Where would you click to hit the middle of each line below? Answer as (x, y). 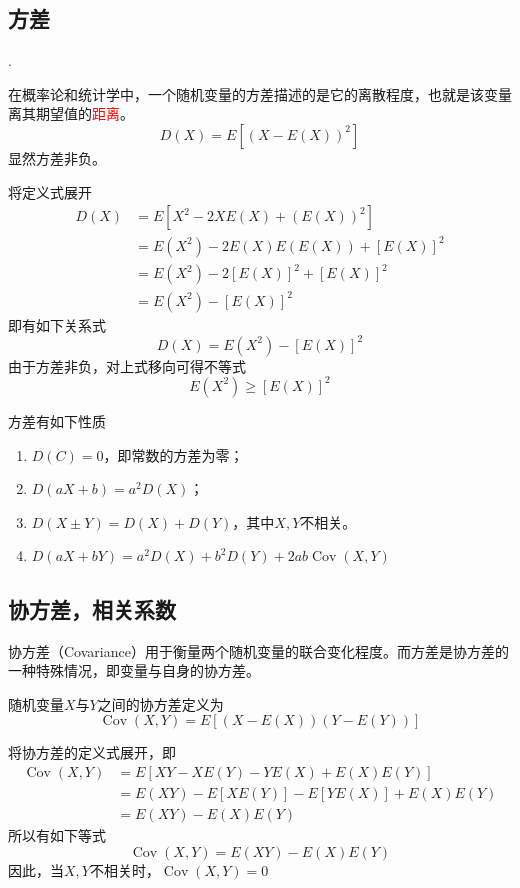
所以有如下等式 (57, 835)
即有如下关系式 (57, 324)
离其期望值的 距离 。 (71, 113)
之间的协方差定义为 (160, 703)
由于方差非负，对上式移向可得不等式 (127, 365)
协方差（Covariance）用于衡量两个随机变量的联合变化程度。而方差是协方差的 (258, 650)
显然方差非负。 (57, 157)
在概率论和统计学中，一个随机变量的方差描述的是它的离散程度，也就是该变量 (260, 93)
